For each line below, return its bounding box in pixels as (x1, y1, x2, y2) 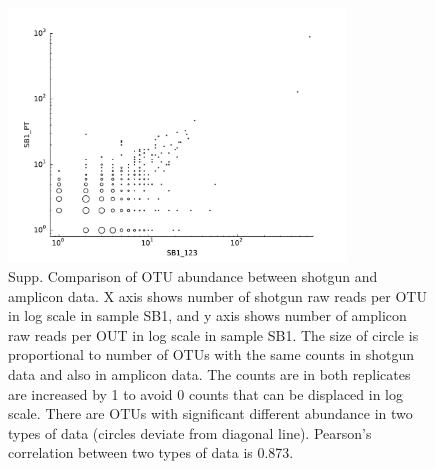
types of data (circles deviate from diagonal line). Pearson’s (8, 422, 372, 443)
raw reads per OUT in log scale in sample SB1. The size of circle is (8, 324, 419, 345)
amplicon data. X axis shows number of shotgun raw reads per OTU (8, 285, 427, 306)
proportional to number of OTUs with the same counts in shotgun (8, 344, 415, 365)
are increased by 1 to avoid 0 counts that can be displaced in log (8, 383, 404, 404)
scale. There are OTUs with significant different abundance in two (8, 403, 413, 424)
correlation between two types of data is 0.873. (8, 442, 294, 463)
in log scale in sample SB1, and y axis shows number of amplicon (8, 305, 407, 326)
